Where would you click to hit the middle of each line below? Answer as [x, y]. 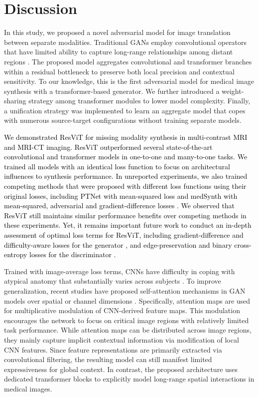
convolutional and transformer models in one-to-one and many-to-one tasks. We [126, 157]
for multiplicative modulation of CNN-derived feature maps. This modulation [122, 310]
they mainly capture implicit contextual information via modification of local [122, 339]
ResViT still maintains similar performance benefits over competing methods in [125, 215]
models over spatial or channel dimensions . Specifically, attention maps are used [127, 300]
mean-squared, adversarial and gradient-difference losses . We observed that [120, 205]
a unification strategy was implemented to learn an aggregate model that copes [125, 110]
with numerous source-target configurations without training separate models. [123, 120]
